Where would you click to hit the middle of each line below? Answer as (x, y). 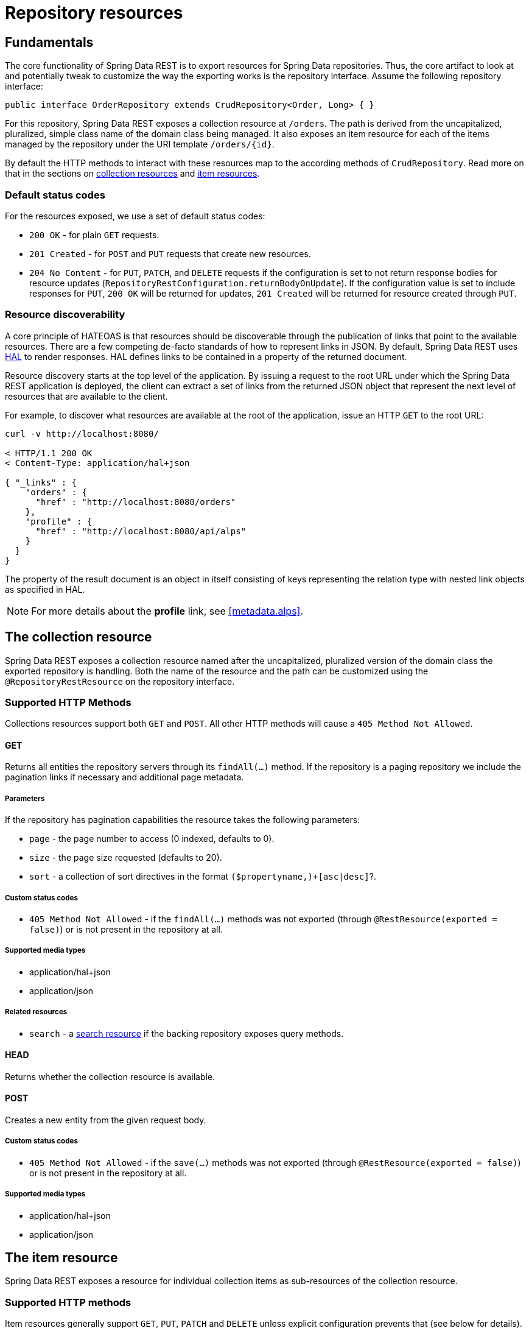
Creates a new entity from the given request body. (106, 1120)
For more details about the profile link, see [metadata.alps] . (167, 611)
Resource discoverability (65, 315)
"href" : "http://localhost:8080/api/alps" (141, 531)
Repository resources (94, 13)
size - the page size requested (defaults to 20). (126, 858)
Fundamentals (49, 42)
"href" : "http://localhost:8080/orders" (136, 502)
